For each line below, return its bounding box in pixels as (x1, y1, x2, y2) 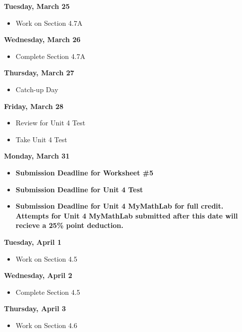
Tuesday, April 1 (4, 236, 61, 247)
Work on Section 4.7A (15, 17, 83, 28)
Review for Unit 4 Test (15, 117, 86, 128)
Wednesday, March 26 (4, 34, 81, 45)
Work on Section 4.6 (15, 320, 77, 330)
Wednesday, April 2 (4, 270, 72, 280)
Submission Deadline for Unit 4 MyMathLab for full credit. (15, 201, 224, 211)
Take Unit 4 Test (15, 134, 67, 144)
